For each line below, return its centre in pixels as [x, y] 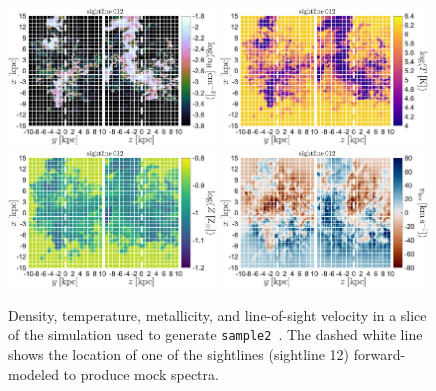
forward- [379, 354]
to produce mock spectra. [141, 373]
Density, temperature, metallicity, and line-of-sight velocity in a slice [217, 314]
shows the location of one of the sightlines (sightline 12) [179, 354]
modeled [33, 373]
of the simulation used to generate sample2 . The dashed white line [215, 334]
